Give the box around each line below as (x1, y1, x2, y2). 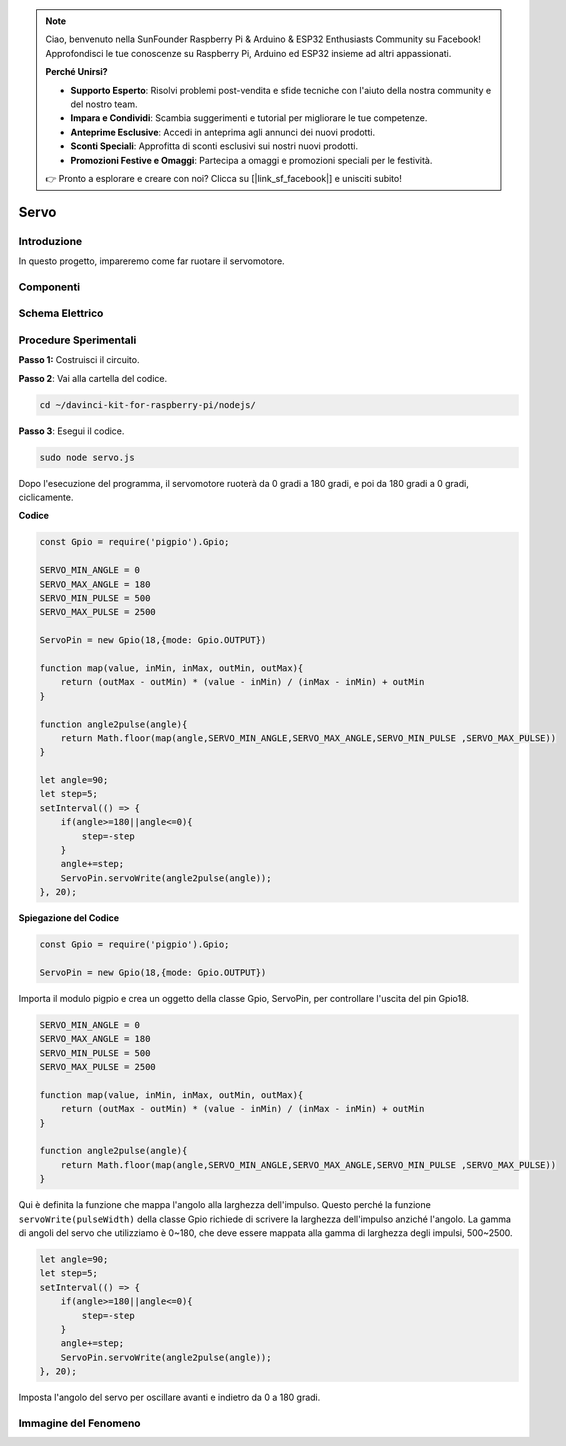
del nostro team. (70, 98, 138, 110)
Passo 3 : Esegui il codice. (18, 425, 125, 437)
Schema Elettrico (18, 306, 104, 320)
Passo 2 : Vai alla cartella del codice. (18, 372, 168, 384)
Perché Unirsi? (45, 66, 109, 78)
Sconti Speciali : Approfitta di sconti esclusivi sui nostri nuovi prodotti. (70, 140, 359, 152)
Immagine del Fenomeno (18, 1416, 141, 1430)
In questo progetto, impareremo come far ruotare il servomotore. (18, 255, 285, 267)
